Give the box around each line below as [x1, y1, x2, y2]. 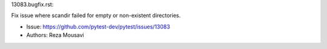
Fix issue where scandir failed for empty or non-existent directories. [11, 12, 181, 19]
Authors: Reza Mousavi [26, 31, 84, 39]
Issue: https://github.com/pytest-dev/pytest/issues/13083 [26, 23, 171, 30]
